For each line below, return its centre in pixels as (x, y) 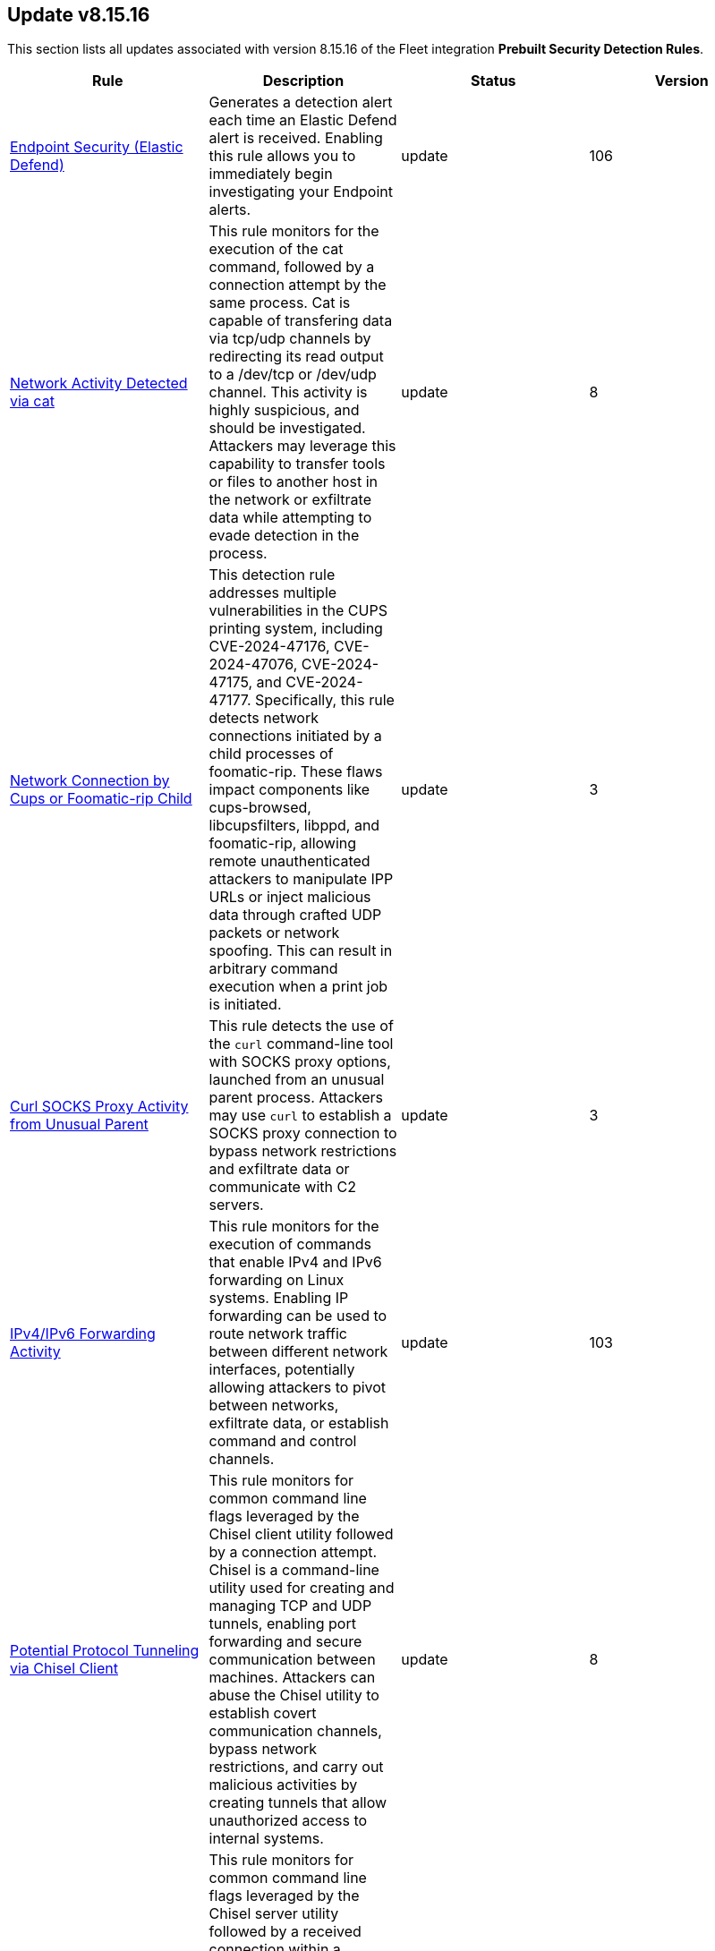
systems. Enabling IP (279, 1298)
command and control (283, 1441)
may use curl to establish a (300, 1116)
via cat (32, 401)
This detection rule (272, 575)
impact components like (289, 790)
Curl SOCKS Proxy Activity (99, 1107)
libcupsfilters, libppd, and (294, 826)
